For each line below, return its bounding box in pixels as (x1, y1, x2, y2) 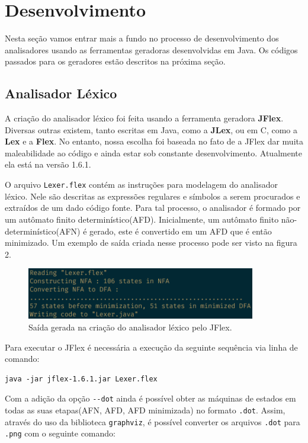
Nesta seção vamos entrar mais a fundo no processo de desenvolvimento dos (5, 32, 279, 44)
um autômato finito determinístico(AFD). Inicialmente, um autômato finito (5, 213, 279, 225)
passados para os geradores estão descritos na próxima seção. (5, 55, 226, 68)
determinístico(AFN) (5, 224, 81, 237)
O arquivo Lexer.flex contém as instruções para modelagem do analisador (5, 178, 278, 191)
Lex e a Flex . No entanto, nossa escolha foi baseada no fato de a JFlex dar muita (5, 135, 303, 147)
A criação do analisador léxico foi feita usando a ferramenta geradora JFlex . (5, 112, 284, 124)
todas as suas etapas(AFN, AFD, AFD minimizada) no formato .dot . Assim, (5, 404, 285, 416)
